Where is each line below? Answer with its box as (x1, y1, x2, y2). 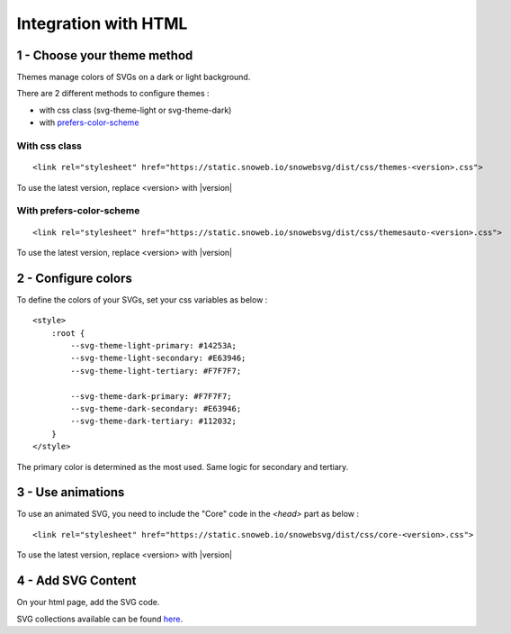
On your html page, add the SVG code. (16, 597, 160, 608)
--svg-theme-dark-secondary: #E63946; (70, 403, 242, 413)
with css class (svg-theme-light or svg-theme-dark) (39, 104, 232, 115)
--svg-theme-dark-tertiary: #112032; (70, 416, 238, 427)
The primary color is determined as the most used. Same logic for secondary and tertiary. (16, 461, 349, 472)
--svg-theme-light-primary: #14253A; (70, 340, 238, 350)
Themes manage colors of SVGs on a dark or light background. (16, 72, 251, 83)
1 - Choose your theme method (16, 48, 193, 63)
